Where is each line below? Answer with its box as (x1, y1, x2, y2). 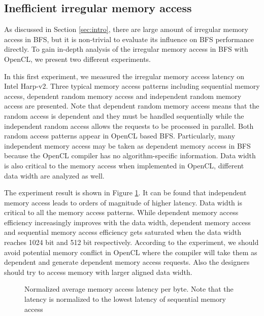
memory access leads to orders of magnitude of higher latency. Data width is (4, 197, 242, 207)
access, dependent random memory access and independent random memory (4, 90, 242, 101)
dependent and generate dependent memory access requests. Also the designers (4, 257, 250, 267)
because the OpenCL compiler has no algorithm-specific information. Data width (4, 150, 256, 161)
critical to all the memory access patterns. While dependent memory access (4, 207, 239, 218)
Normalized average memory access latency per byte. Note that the (24, 284, 234, 294)
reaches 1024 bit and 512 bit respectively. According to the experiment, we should (4, 237, 259, 248)
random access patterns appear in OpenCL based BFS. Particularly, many (4, 130, 236, 141)
